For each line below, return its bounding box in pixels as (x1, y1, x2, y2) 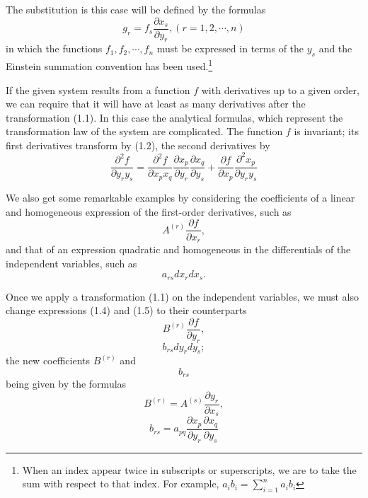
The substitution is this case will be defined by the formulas (6, 2, 266, 16)
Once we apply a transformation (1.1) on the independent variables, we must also (6, 289, 359, 303)
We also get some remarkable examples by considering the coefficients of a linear (6, 190, 355, 205)
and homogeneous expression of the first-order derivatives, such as (6, 204, 292, 219)
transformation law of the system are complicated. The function (6, 124, 283, 139)
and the (318, 41, 352, 56)
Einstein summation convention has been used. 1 (6, 57, 213, 73)
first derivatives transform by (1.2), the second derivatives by (6, 137, 270, 152)
